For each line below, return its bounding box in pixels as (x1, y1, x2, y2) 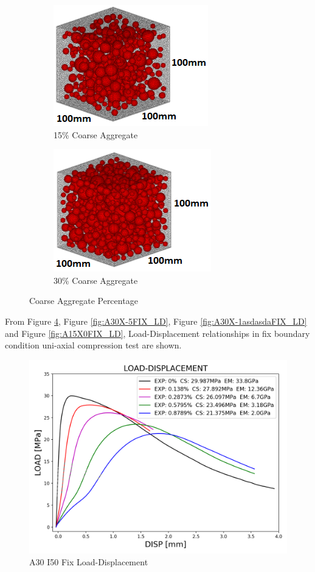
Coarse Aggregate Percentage (29, 294, 138, 307)
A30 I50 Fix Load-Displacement (29, 556, 148, 568)
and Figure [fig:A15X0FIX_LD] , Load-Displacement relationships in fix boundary (5, 327, 310, 339)
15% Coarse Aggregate (54, 128, 138, 141)
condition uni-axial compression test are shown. (5, 339, 182, 351)
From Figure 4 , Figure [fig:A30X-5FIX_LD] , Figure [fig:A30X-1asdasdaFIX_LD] (5, 314, 307, 327)
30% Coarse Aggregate (54, 274, 138, 286)
